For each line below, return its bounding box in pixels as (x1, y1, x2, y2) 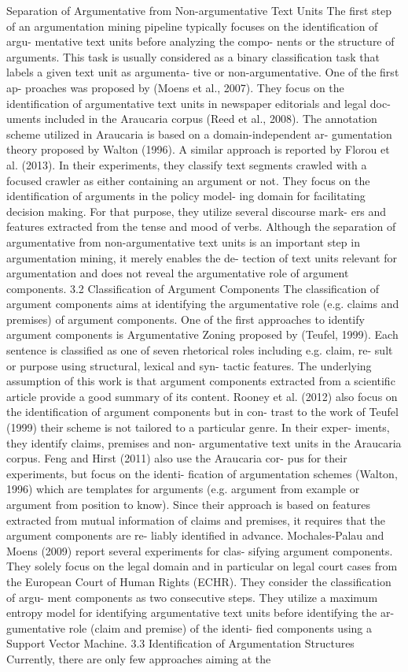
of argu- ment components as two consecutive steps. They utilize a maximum (6, 588, 378, 605)
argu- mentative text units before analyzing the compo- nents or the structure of (6, 33, 395, 50)
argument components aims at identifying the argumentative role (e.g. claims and (6, 295, 399, 312)
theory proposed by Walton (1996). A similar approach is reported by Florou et (6, 141, 390, 158)
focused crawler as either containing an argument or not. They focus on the (6, 172, 370, 188)
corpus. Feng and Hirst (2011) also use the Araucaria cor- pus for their (6, 450, 347, 466)
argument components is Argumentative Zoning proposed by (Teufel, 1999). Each (6, 326, 399, 343)
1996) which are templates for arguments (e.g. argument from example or (6, 481, 360, 497)
